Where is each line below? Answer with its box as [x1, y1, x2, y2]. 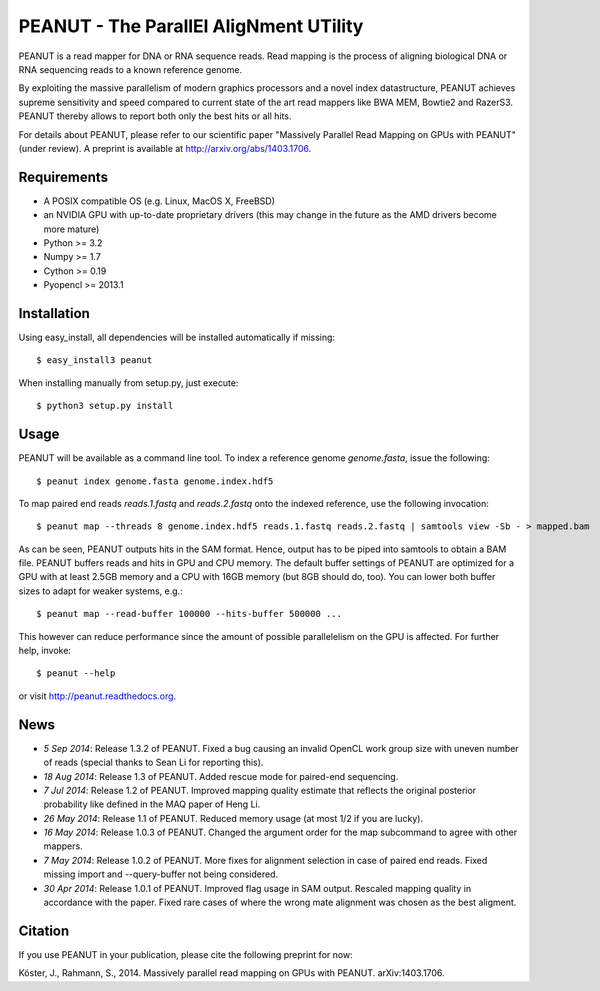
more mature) [43, 223, 100, 235]
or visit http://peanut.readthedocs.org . [18, 690, 177, 702]
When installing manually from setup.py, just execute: [18, 376, 239, 389]
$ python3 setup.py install [36, 400, 174, 412]
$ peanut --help [36, 668, 116, 679]
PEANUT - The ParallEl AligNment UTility [18, 15, 364, 37]
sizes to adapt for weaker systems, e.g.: [18, 585, 184, 597]
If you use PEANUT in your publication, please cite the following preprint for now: [18, 948, 354, 960]
